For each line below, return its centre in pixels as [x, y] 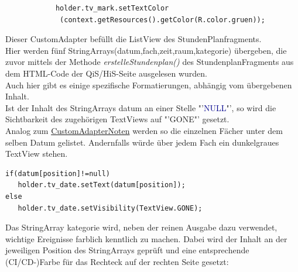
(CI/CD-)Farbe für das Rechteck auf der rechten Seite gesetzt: [117, 261]
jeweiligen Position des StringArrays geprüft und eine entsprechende [127, 250]
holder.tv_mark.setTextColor [112, 8]
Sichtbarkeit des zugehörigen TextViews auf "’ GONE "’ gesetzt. [117, 119]
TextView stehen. [37, 154]
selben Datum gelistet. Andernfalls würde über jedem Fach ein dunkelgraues [142, 142]
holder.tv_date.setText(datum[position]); [102, 185]
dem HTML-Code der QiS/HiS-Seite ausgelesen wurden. [106, 73]
